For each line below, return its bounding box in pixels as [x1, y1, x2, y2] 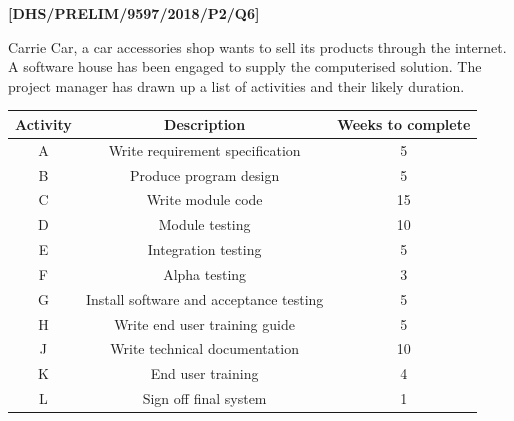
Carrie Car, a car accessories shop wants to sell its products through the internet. [8, 36, 507, 57]
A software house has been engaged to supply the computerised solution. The [8, 56, 482, 77]
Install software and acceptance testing [85, 288, 324, 309]
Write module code [146, 189, 263, 210]
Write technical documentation [110, 338, 299, 359]
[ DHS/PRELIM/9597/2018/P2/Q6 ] [8, 3, 260, 23]
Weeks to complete [337, 113, 471, 134]
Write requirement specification [108, 139, 301, 160]
